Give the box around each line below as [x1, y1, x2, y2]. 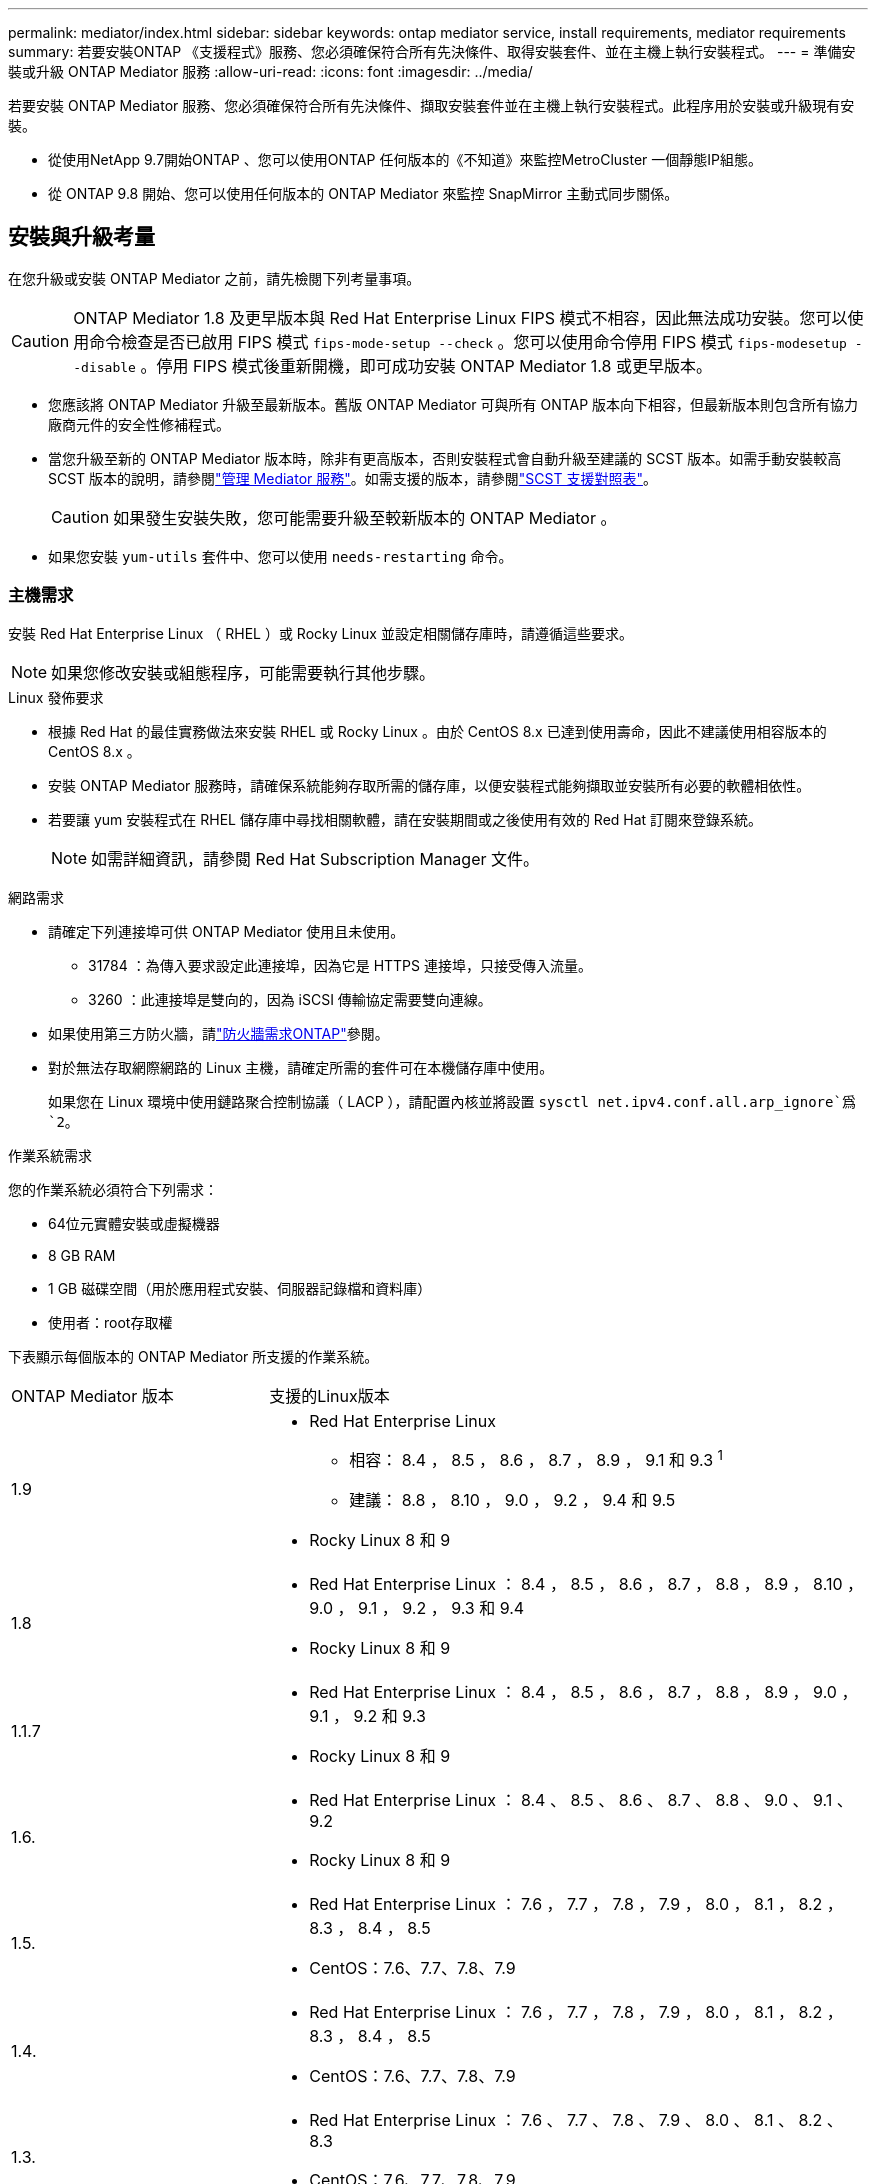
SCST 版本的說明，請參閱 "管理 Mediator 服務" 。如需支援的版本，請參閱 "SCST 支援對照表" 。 [48, 469, 657, 487]
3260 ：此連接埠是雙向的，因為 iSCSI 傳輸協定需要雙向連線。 [88, 990, 492, 1008]
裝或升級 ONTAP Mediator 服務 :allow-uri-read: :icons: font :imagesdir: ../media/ [8, 63, 533, 80]
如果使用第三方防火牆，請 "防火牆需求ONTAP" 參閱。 [48, 1024, 389, 1042]
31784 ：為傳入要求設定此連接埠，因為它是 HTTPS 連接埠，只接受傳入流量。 [88, 956, 592, 974]
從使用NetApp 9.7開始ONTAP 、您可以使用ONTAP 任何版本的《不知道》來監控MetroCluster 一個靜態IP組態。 [48, 151, 763, 168]
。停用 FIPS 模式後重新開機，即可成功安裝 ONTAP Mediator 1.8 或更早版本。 [140, 355, 712, 376]
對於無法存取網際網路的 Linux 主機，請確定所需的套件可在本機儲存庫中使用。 [48, 1058, 554, 1076]
